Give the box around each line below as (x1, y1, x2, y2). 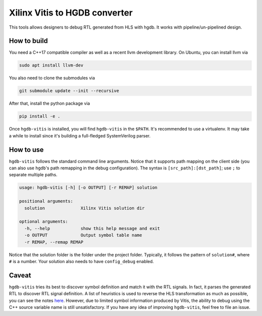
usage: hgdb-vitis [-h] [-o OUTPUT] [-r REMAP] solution (19, 185, 158, 190)
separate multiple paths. (9, 172, 58, 178)
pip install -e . (19, 114, 61, 119)
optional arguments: (19, 219, 68, 224)
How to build (9, 37, 48, 45)
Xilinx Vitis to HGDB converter (9, 7, 133, 18)
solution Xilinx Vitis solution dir (24, 205, 145, 211)
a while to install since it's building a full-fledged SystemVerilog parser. (9, 133, 150, 138)
